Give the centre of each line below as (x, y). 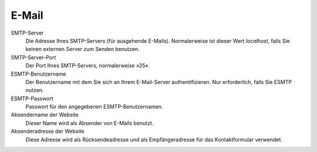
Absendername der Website (45, 115)
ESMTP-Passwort (32, 98)
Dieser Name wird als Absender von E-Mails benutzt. (90, 123)
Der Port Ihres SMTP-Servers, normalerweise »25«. (87, 66)
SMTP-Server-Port (33, 57)
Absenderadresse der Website (48, 131)
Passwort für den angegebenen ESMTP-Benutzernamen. (95, 107)
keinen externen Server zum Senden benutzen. (83, 49)
